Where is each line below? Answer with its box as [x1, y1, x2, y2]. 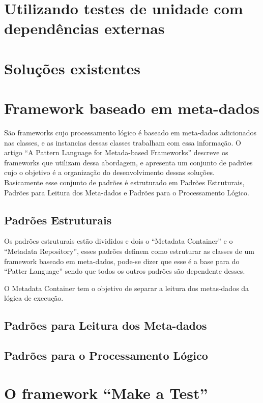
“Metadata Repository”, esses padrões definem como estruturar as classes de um [4, 246, 254, 256]
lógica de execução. [4, 293, 64, 303]
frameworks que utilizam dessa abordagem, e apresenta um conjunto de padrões [4, 157, 253, 167]
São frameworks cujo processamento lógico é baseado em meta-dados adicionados [4, 127, 256, 138]
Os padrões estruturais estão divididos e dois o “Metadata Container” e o [4, 236, 233, 246]
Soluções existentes [4, 57, 140, 78]
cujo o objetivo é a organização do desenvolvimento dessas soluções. [4, 167, 215, 178]
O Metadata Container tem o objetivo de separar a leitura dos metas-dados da [4, 282, 249, 293]
